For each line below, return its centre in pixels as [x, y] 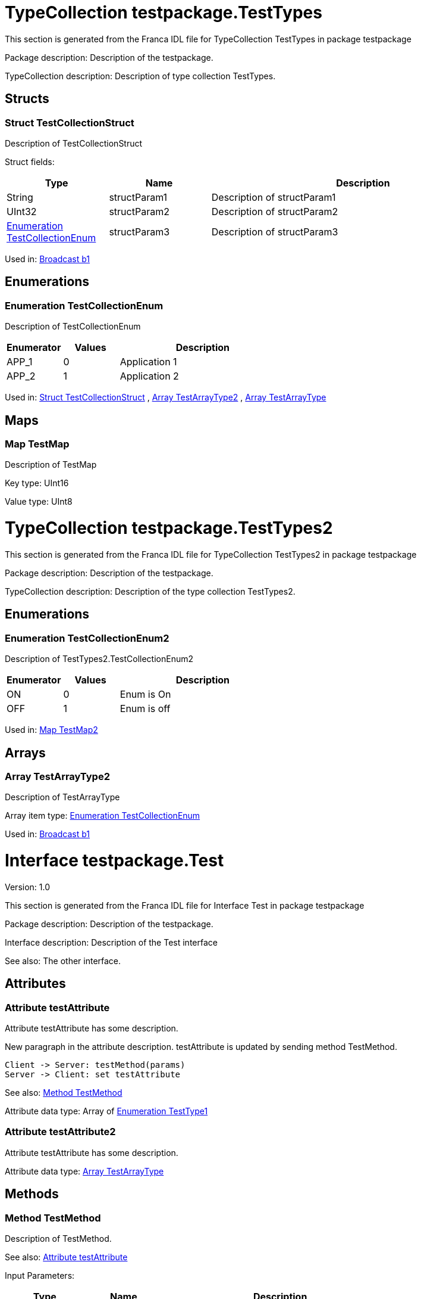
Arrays [25, 753]
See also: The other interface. [63, 961]
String [20, 197]
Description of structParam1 [274, 197]
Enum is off [145, 709]
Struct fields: [30, 161]
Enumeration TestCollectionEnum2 [87, 638]
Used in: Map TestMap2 [51, 730]
